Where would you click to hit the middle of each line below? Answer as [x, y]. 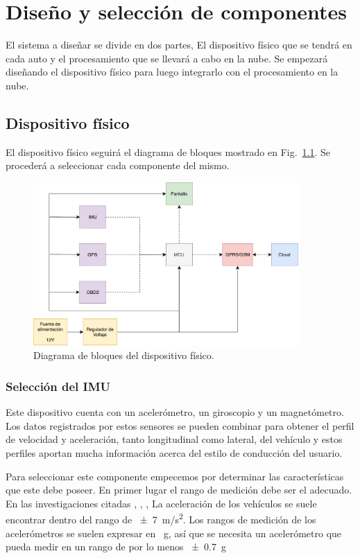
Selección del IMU [58, 386]
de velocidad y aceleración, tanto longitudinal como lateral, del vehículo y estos [174, 439]
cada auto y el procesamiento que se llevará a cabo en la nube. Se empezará [167, 58]
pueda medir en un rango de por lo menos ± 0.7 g [116, 547]
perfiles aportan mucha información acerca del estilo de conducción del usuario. [174, 452]
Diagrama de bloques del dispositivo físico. [124, 355]
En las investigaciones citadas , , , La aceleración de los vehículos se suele [161, 503]
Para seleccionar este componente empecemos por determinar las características [175, 476]
